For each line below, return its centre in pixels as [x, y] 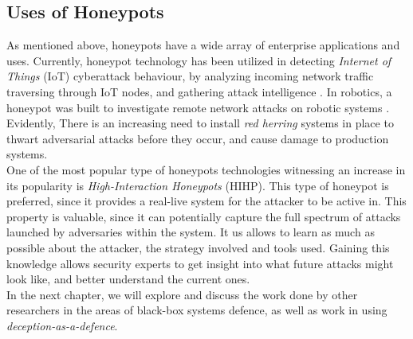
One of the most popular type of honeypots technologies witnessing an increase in [206, 169]
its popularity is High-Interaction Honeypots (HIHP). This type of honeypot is [198, 185]
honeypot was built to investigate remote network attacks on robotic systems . [198, 107]
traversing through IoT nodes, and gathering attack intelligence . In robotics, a [199, 91]
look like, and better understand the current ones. [128, 279]
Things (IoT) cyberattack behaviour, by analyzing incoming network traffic [190, 76]
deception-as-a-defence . [62, 325]
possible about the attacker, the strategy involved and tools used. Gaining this [198, 247]
